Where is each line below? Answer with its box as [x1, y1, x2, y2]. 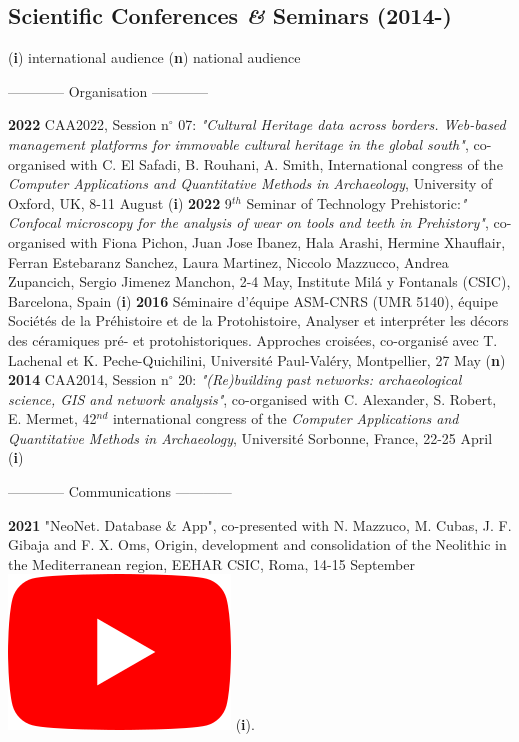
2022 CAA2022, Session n [8, 114, 169, 135]
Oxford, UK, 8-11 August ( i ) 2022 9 [8, 192, 232, 213]
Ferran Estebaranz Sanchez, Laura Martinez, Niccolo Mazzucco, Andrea [8, 251, 449, 272]
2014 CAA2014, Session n [8, 369, 169, 390]
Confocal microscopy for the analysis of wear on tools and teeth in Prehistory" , [8, 212, 489, 233]
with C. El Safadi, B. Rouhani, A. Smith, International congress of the [70, 153, 503, 174]
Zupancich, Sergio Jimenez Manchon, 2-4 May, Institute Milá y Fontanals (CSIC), [8, 271, 511, 292]
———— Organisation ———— [8, 80, 209, 101]
